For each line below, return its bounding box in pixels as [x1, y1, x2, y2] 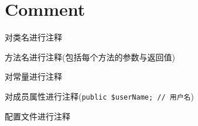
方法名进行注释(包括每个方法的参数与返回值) [5, 50, 175, 63]
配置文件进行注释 [5, 110, 70, 122]
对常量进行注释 [5, 70, 62, 83]
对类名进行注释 [5, 31, 62, 43]
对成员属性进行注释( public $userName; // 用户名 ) [5, 90, 194, 102]
